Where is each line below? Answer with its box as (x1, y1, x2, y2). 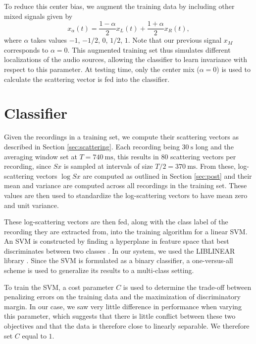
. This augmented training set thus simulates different (67, 44, 231, 55)
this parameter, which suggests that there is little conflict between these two (4, 311, 236, 321)
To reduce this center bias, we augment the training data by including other (4, 1, 235, 11)
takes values (31, 35, 67, 45)
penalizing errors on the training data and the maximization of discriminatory (4, 291, 241, 302)
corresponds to (4, 44, 49, 55)
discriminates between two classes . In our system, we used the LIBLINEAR (4, 245, 235, 256)
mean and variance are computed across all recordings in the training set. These (4, 180, 247, 191)
